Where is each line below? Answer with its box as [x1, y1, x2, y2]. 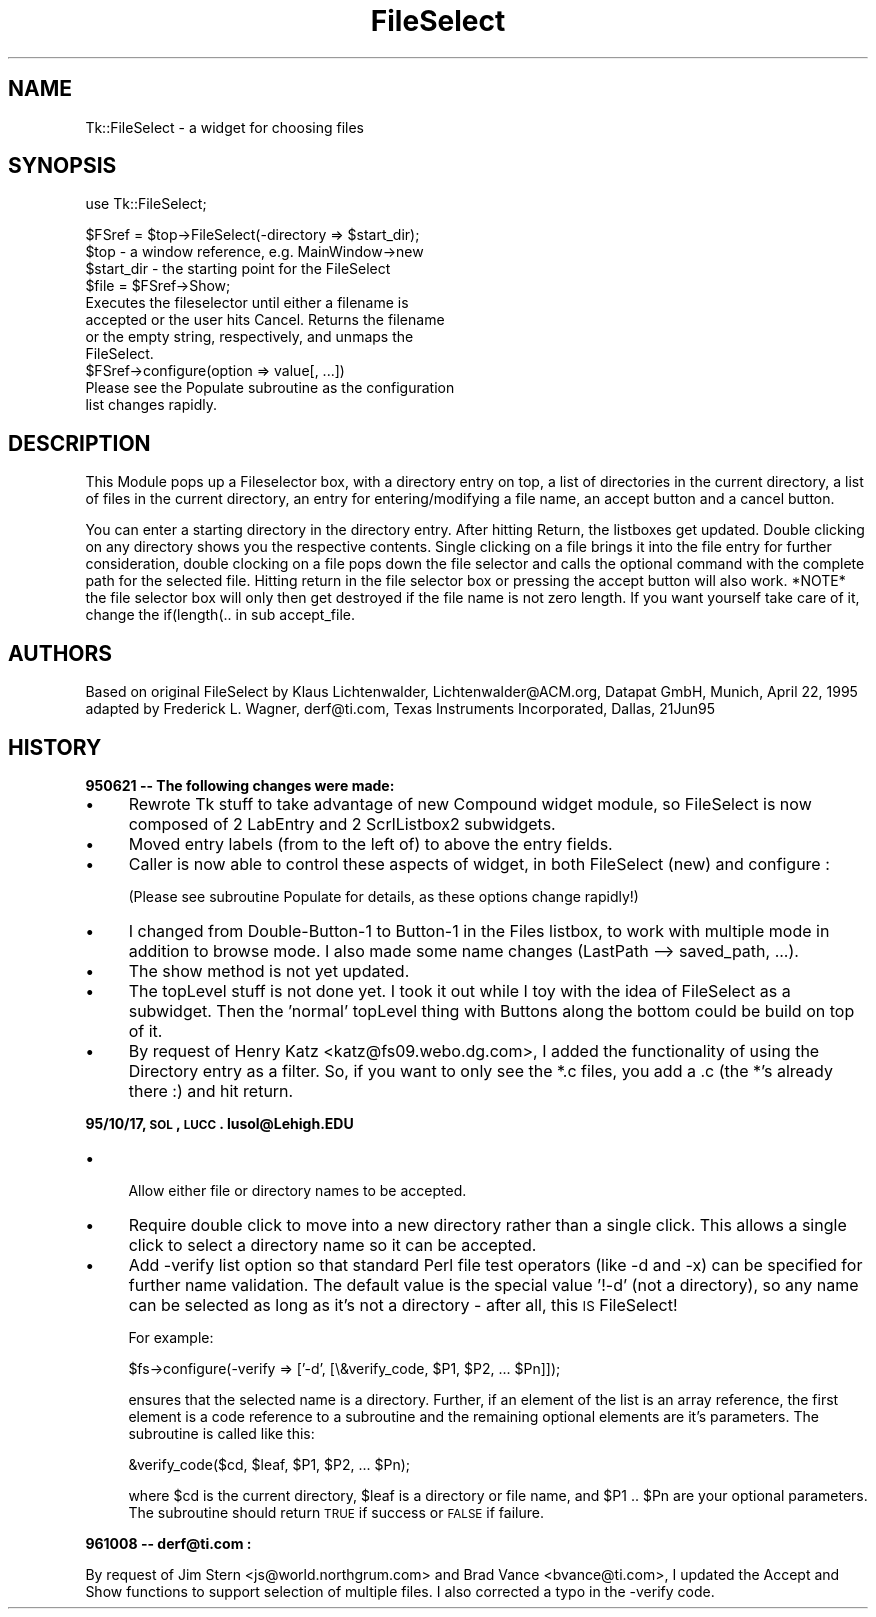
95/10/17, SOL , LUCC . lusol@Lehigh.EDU [85, 1114, 354, 1132]
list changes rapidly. [85, 396, 217, 414]
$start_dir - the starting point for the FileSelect [85, 260, 391, 278]
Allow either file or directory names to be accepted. [128, 1181, 467, 1199]
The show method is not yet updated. [128, 960, 410, 981]
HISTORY [8, 734, 102, 760]
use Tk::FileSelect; [85, 195, 207, 213]
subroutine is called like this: [128, 1424, 315, 1442]
